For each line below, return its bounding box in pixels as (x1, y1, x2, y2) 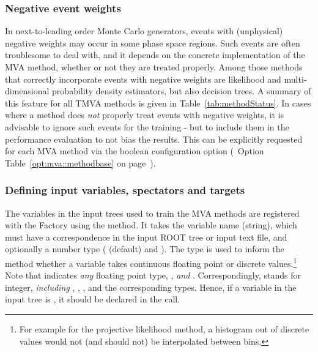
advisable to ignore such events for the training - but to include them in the (5, 120, 289, 133)
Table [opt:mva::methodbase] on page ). (5, 156, 156, 169)
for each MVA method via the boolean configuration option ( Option (5, 144, 264, 157)
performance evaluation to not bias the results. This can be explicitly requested (5, 132, 303, 145)
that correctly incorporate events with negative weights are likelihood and (5, 72, 281, 85)
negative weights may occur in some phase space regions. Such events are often (5, 36, 300, 49)
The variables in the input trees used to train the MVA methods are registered (5, 206, 300, 219)
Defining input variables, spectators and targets (5, 182, 245, 198)
